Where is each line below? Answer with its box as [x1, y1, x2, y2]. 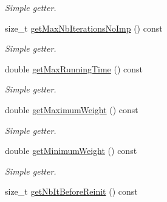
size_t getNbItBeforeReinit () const [5, 185, 138, 198]
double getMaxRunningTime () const [5, 62, 143, 75]
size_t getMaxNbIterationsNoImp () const [5, 21, 163, 34]
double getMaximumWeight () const [5, 103, 138, 116]
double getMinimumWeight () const [5, 144, 137, 157]
